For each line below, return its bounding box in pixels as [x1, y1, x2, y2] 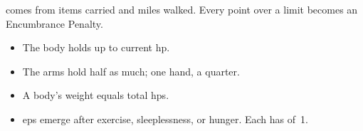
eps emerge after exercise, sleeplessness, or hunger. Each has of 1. [22, 111, 308, 126]
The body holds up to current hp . [22, 40, 170, 55]
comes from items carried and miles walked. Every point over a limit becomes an [6, 1, 358, 16]
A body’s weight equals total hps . [22, 88, 169, 103]
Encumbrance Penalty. [6, 16, 103, 31]
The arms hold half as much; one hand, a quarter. [22, 63, 240, 78]
